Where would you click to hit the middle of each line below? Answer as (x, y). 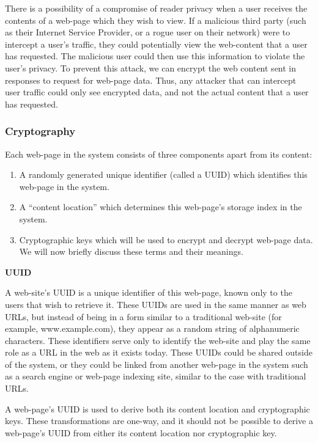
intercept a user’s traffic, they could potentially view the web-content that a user (156, 44)
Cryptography (40, 131)
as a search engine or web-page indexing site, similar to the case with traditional (156, 376)
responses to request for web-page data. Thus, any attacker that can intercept (151, 80)
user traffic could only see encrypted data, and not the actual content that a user (157, 92)
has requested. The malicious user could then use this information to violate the (155, 56)
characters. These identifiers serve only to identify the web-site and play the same (158, 340)
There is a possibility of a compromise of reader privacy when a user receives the (156, 8)
